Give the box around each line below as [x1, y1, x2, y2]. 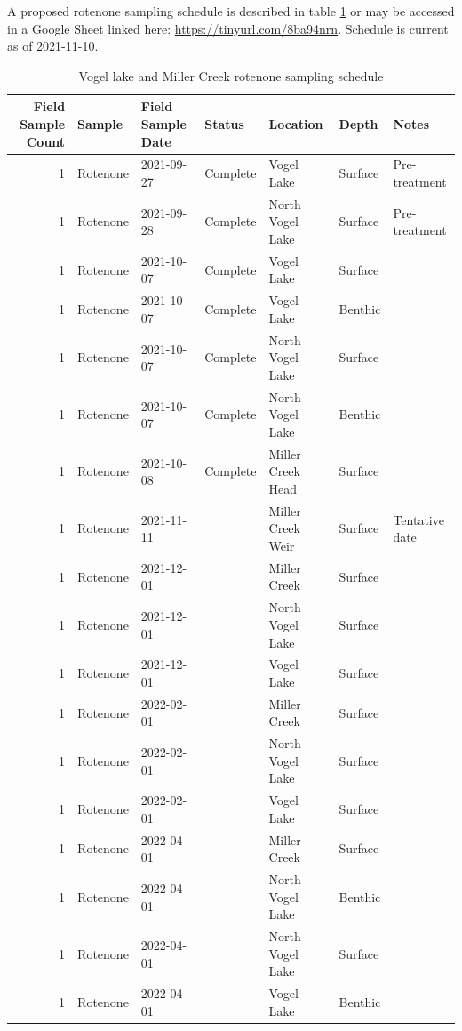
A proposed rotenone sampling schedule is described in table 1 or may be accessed [7, 2, 455, 20]
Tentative [393, 510, 444, 528]
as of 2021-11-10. [7, 36, 99, 55]
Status [204, 114, 244, 133]
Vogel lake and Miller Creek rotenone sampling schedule [78, 66, 384, 85]
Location [268, 114, 323, 133]
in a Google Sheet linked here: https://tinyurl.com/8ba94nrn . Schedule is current [7, 19, 449, 37]
